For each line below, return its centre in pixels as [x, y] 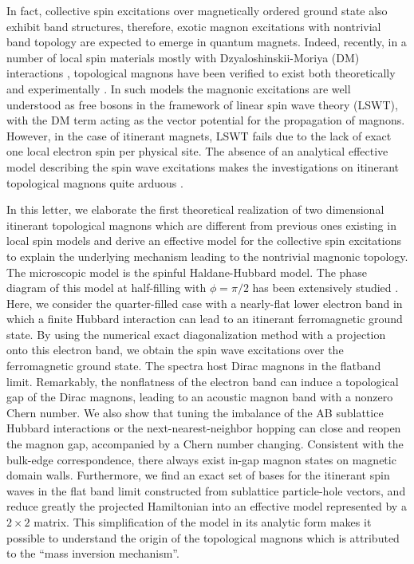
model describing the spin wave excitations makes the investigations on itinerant [203, 166]
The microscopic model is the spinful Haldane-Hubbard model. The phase [187, 272]
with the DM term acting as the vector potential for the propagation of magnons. [206, 120]
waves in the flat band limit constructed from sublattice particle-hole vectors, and [206, 490]
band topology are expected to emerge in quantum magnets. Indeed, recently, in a [207, 42]
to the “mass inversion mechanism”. [93, 553]
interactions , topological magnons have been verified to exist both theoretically [201, 73]
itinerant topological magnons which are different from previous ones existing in [201, 225]
